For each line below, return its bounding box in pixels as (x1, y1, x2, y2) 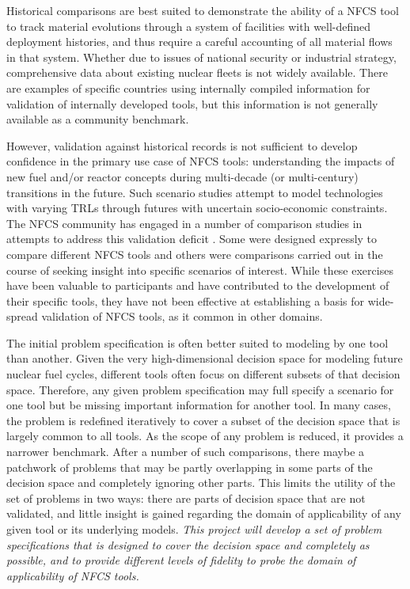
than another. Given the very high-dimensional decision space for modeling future (6, 350, 403, 367)
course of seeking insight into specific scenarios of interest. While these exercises (6, 261, 393, 278)
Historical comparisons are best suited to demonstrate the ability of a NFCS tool (6, 2, 399, 18)
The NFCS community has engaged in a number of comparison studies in (6, 215, 363, 231)
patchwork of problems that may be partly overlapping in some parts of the (6, 458, 373, 475)
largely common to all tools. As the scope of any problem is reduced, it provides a (6, 427, 404, 444)
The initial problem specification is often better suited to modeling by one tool (6, 334, 389, 351)
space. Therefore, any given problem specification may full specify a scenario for (6, 381, 394, 397)
